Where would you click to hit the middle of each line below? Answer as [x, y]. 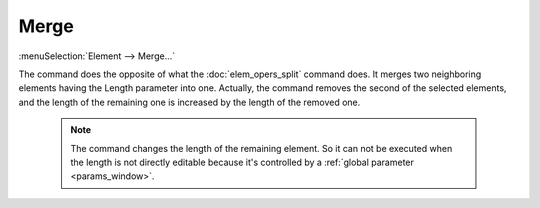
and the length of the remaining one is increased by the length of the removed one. [189, 102]
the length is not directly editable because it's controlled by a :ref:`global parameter [242, 162]
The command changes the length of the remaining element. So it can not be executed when [261, 148]
